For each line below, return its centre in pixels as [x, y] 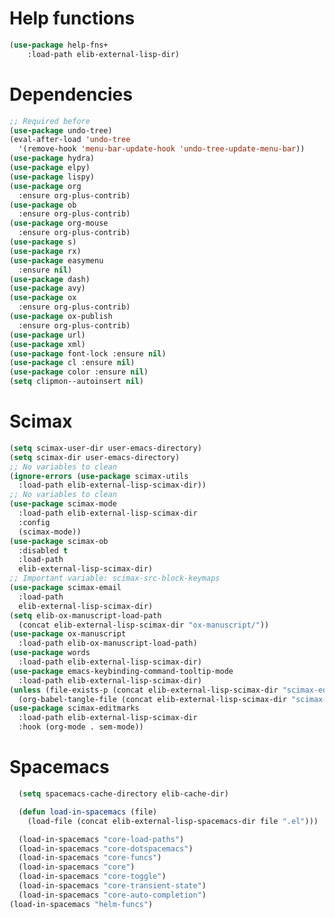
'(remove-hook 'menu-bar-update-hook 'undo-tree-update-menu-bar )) [162, 149]
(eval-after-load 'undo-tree [70, 140]
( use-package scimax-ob [59, 541]
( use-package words [50, 653]
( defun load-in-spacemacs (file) [88, 812]
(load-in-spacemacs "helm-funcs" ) [81, 904]
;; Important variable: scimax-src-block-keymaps [115, 578]
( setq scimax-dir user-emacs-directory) [95, 457]
